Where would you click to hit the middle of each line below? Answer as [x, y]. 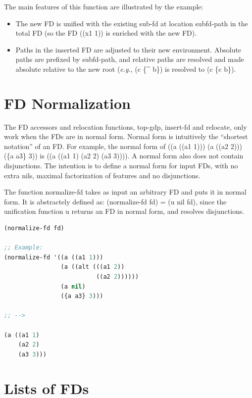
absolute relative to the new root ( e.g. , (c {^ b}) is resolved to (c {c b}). [126, 69]
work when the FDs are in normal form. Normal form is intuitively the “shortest [126, 136]
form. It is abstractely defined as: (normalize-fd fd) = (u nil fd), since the [115, 201]
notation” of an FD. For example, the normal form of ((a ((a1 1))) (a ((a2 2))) [123, 146]
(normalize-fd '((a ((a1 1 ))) [54, 257]
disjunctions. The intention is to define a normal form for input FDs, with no [121, 166]
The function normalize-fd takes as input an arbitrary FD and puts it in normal [125, 192]
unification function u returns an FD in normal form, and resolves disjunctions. [124, 211]
